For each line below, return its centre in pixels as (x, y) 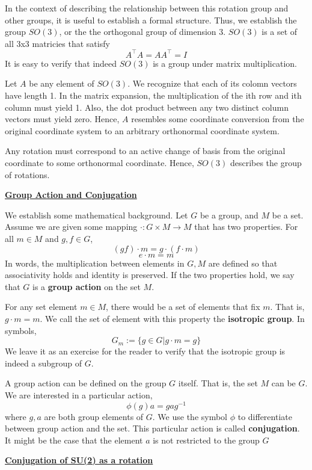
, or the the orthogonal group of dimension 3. (142, 32)
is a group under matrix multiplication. (225, 63)
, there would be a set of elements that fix (183, 307)
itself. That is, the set (218, 383)
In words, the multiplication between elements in (95, 263)
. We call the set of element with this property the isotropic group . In (172, 318)
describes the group (266, 163)
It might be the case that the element (74, 440)
